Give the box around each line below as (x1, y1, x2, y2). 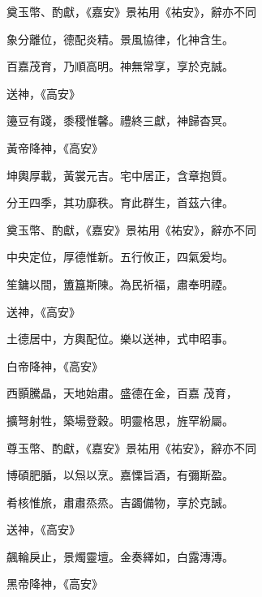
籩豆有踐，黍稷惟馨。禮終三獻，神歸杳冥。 (6, 112, 234, 129)
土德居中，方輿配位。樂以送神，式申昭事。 (6, 330, 234, 347)
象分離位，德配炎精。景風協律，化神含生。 (6, 30, 234, 47)
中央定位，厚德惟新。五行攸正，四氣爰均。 (6, 248, 234, 265)
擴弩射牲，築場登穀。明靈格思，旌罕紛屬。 (6, 411, 234, 428)
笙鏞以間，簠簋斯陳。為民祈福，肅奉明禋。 (6, 275, 234, 292)
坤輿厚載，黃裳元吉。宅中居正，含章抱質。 (6, 166, 234, 183)
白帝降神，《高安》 (6, 357, 103, 374)
